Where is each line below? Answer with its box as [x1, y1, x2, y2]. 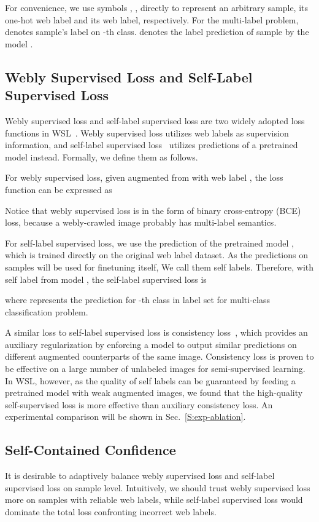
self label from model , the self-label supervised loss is [5, 272, 207, 285]
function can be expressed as [5, 183, 112, 196]
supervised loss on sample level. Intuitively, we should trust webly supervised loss [5, 481, 310, 494]
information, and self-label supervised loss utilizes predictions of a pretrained [5, 138, 298, 151]
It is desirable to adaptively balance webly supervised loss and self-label [5, 469, 275, 482]
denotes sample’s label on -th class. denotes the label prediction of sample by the [5, 25, 309, 38]
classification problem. [5, 305, 88, 318]
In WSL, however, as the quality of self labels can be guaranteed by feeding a [5, 374, 296, 387]
